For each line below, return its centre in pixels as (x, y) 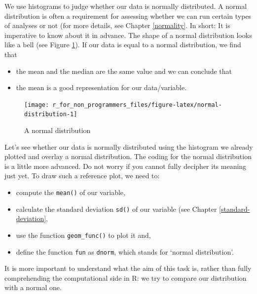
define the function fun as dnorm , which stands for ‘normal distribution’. (125, 251)
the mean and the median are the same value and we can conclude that (124, 71)
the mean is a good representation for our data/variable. (101, 87)
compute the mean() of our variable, (71, 192)
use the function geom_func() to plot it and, (83, 235)
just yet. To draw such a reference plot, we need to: (82, 176)
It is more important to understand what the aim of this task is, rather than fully (128, 268)
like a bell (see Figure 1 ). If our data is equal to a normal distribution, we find (123, 45)
